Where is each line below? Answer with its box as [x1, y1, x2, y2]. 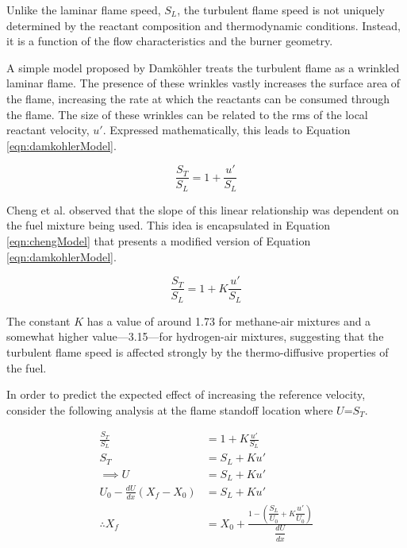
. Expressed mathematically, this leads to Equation [102, 122, 351, 138]
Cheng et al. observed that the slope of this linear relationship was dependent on [6, 201, 399, 218]
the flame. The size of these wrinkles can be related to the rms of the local [6, 106, 368, 122]
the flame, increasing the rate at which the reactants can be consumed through [6, 90, 390, 106]
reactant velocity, [6, 122, 90, 138]
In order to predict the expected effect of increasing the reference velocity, [6, 386, 366, 403]
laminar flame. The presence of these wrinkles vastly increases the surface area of [6, 75, 401, 91]
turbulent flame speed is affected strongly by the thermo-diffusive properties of [6, 343, 389, 360]
